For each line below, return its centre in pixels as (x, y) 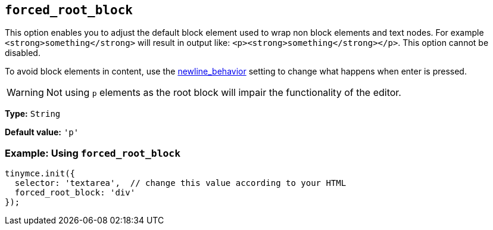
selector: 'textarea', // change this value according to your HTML (180, 183)
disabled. (23, 53)
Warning (25, 93)
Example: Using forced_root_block (93, 153)
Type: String (33, 114)
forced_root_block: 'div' (75, 193)
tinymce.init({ (40, 174)
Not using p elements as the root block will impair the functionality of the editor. (224, 93)
